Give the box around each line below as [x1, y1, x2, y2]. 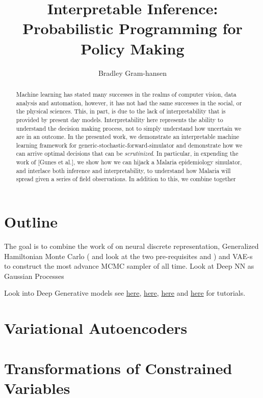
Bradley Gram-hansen [98, 67, 167, 78]
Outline [4, 211, 58, 232]
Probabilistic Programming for [22, 18, 243, 39]
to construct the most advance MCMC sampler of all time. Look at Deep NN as [4, 261, 254, 271]
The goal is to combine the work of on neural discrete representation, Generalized [4, 241, 259, 251]
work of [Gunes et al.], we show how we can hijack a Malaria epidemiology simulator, [16, 158, 242, 166]
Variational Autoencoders [4, 318, 188, 338]
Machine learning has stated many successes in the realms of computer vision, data [16, 90, 236, 98]
